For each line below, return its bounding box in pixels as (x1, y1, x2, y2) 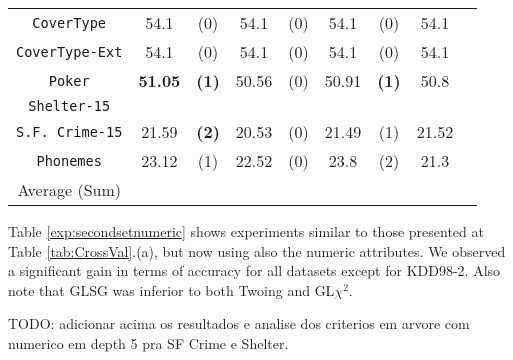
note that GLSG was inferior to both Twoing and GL (8, 279, 335, 300)
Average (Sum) (17, 178, 121, 201)
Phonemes (36, 152, 102, 169)
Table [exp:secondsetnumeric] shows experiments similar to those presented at (8, 221, 484, 241)
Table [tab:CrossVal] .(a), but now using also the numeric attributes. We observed (8, 240, 506, 261)
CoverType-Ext (16, 43, 123, 60)
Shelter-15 (28, 98, 111, 114)
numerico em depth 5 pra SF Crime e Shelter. (8, 332, 289, 353)
